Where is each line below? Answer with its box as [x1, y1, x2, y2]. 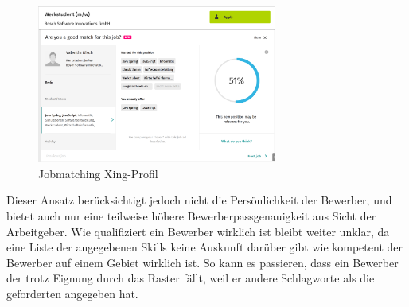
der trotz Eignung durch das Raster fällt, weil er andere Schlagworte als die [6, 270, 375, 286]
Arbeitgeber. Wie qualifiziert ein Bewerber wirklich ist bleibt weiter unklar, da [6, 223, 390, 239]
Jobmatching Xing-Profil [38, 165, 158, 181]
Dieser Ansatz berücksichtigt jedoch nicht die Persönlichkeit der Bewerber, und [6, 192, 392, 208]
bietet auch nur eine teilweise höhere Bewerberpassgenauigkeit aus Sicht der [6, 208, 376, 223]
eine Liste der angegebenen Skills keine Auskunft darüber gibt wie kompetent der [6, 239, 403, 255]
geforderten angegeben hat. [6, 285, 138, 301]
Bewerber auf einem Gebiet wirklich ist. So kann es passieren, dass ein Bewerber [6, 254, 399, 270]
